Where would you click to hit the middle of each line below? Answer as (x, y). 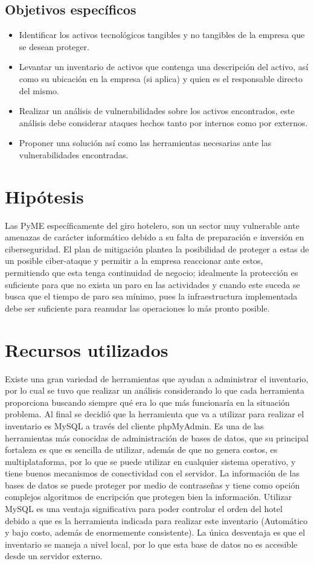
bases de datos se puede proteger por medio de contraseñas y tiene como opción (152, 485)
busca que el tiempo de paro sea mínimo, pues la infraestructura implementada (151, 296)
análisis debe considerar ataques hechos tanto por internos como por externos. (163, 122)
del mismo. (39, 90)
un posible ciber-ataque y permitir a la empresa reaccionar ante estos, (134, 261)
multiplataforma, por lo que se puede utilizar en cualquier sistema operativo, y (150, 461)
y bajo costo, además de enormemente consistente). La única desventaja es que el (155, 532)
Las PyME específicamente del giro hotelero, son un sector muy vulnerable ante (152, 225)
